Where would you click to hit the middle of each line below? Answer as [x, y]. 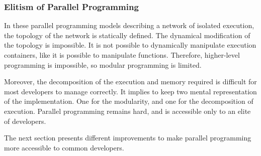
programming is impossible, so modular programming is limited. [103, 64]
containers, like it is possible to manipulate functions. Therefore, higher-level [122, 55]
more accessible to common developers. [64, 147]
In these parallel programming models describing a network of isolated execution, [129, 25]
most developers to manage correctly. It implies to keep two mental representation [130, 91]
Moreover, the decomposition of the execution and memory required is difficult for [130, 82]
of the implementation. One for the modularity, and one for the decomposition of [129, 101]
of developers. [25, 121]
